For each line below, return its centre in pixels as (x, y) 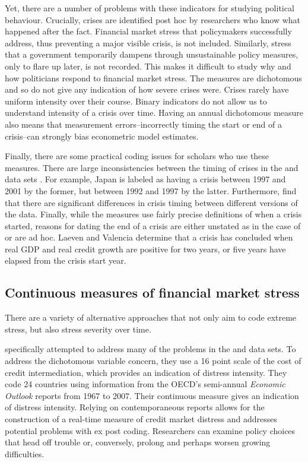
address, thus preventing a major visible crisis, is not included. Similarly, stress (148, 42)
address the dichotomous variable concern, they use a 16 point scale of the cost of (153, 361)
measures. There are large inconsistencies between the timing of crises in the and (152, 167)
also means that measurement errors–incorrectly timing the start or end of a (143, 124)
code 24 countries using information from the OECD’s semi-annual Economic (145, 384)
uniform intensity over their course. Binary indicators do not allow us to (136, 101)
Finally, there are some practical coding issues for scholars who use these (137, 156)
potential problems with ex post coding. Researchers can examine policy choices (150, 430)
